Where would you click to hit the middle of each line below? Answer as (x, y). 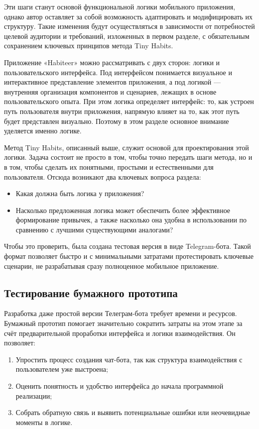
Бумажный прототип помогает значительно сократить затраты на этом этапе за (123, 323)
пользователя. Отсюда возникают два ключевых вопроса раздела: (103, 176)
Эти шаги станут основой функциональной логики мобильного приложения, (120, 6)
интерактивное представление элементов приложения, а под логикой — (112, 82)
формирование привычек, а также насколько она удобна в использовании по (131, 220)
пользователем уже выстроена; (62, 369)
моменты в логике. (44, 422)
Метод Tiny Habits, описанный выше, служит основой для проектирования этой (127, 147)
